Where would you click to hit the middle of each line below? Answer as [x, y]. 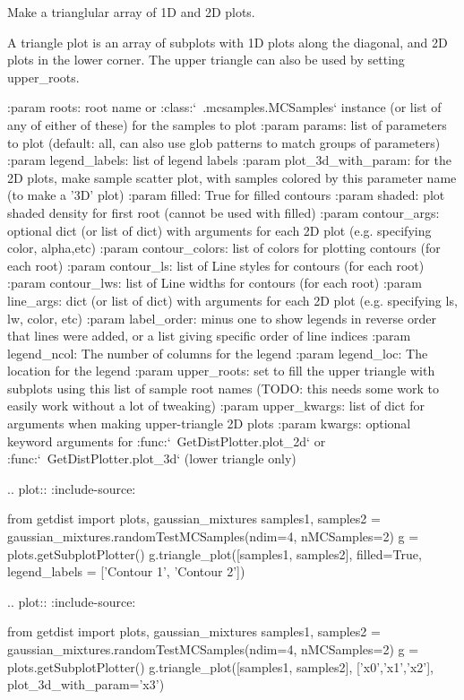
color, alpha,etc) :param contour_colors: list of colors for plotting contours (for [224, 248]
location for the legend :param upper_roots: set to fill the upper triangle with [221, 371]
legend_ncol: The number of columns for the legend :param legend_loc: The [218, 353]
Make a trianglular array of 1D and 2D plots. [131, 12]
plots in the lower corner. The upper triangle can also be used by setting [206, 60]
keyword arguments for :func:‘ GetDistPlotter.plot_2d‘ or [167, 441]
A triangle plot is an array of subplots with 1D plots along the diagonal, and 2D [228, 42]
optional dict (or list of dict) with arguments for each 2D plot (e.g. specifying [219, 230]
